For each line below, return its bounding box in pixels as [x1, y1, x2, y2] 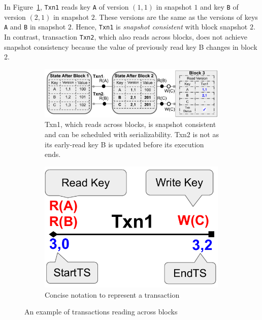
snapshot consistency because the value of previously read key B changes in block [4, 41, 257, 52]
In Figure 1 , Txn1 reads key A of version [4, 2, 129, 12]
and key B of [200, 2, 239, 12]
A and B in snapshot [4, 21, 66, 32]
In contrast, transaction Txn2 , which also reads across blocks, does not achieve [4, 31, 247, 42]
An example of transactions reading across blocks [24, 306, 178, 317]
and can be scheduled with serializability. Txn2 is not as [45, 129, 219, 140]
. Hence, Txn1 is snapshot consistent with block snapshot [71, 21, 248, 32]
